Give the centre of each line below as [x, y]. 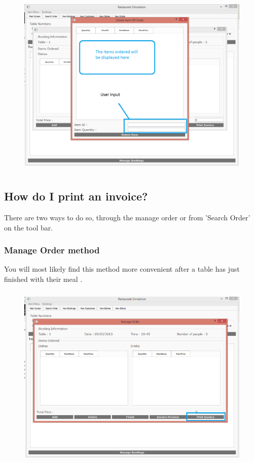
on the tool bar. [29, 227]
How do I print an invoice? [76, 196]
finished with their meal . [43, 279]
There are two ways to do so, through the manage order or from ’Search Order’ [127, 217]
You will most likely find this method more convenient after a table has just [122, 269]
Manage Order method [52, 250]
